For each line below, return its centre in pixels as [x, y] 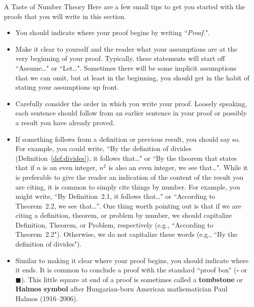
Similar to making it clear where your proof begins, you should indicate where [132, 260]
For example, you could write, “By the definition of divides [103, 148]
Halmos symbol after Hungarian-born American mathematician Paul [121, 289]
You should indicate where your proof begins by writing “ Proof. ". [113, 32]
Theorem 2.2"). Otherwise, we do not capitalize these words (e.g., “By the [126, 234]
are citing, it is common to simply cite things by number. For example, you [128, 186]
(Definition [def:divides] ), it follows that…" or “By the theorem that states [126, 158]
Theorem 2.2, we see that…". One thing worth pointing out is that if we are [128, 205]
